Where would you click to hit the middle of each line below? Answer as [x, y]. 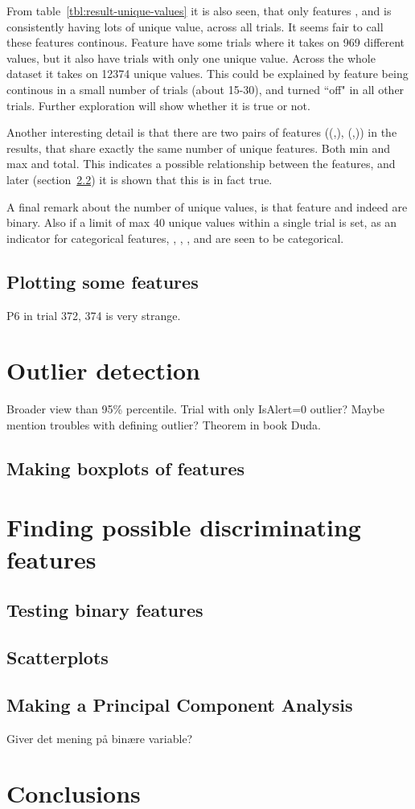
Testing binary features [105, 610]
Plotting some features [103, 281]
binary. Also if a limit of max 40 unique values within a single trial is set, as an [202, 222]
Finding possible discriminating [184, 527]
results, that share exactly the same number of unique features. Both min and [199, 148]
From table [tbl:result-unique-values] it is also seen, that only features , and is [199, 10]
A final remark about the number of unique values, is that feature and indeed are [207, 206]
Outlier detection [103, 370]
